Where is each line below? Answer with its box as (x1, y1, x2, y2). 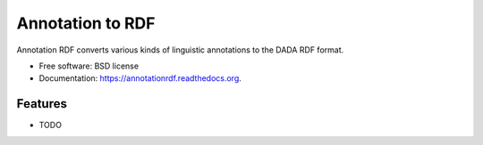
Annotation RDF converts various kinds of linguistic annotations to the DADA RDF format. (16, 44, 344, 55)
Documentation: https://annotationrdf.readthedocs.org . (38, 73, 241, 84)
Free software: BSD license (38, 60, 139, 71)
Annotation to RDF (16, 13, 156, 33)
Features (16, 96, 67, 111)
